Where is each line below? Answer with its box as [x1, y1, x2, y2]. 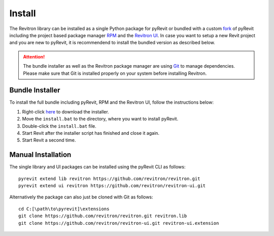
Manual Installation [9, 151, 72, 159]
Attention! [23, 53, 45, 60]
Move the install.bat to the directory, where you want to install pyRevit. [22, 116, 179, 122]
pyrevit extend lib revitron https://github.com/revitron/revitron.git [18, 175, 200, 182]
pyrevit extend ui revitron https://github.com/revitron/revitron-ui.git [18, 183, 206, 189]
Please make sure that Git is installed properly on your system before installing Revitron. [23, 70, 207, 76]
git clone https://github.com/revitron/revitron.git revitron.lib [18, 213, 187, 219]
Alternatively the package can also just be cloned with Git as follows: [9, 194, 153, 200]
